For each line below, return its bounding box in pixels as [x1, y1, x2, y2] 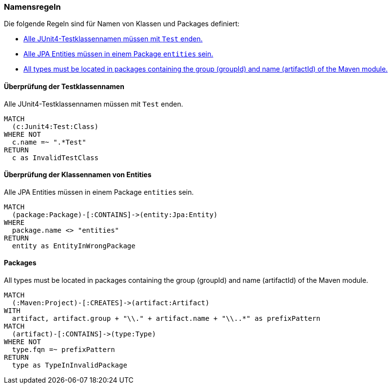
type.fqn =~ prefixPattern [12, 346, 115, 354]
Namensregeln [4, 2, 61, 12]
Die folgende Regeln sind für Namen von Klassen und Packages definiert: [4, 19, 240, 28]
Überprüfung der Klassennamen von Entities [4, 170, 152, 179]
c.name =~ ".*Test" [12, 138, 86, 146]
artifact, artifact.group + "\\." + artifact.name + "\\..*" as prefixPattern [12, 314, 321, 323]
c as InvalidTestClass [12, 153, 98, 162]
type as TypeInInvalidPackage [12, 361, 127, 370]
